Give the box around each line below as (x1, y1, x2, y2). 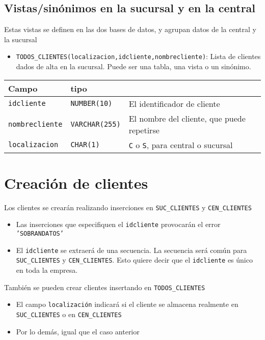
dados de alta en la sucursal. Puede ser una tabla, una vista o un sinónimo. (16, 61, 251, 72)
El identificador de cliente (128, 97, 220, 109)
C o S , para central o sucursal (128, 138, 233, 151)
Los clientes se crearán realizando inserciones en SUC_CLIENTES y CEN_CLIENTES (4, 202, 252, 212)
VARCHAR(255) (70, 120, 121, 128)
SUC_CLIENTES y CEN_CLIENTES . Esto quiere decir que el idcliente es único (16, 254, 253, 265)
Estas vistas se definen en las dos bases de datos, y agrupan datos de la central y (4, 24, 256, 35)
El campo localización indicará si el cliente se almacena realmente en (16, 299, 238, 309)
